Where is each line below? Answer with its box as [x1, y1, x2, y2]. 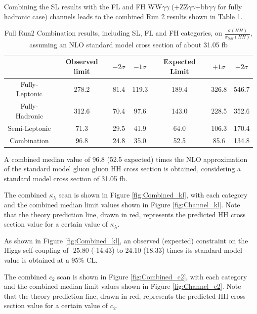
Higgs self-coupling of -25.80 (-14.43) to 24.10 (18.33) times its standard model [4, 245, 242, 255]
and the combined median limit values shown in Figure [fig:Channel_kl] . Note [4, 199, 240, 210]
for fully [217, 1, 242, 11]
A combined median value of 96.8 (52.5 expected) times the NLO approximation [4, 154, 248, 164]
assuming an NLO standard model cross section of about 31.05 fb [29, 39, 228, 49]
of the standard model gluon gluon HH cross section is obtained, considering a [4, 163, 241, 174]
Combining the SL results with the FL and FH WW [4, 1, 162, 11]
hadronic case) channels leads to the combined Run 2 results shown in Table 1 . [4, 11, 243, 21]
